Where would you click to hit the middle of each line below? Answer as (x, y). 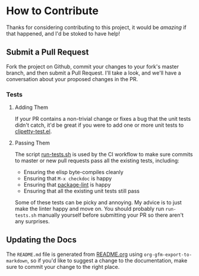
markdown (17, 261)
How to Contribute (53, 11)
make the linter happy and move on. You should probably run (89, 209)
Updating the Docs (42, 240)
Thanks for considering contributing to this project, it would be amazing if (97, 27)
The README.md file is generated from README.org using (74, 254)
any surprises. (32, 222)
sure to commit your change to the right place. (63, 267)
